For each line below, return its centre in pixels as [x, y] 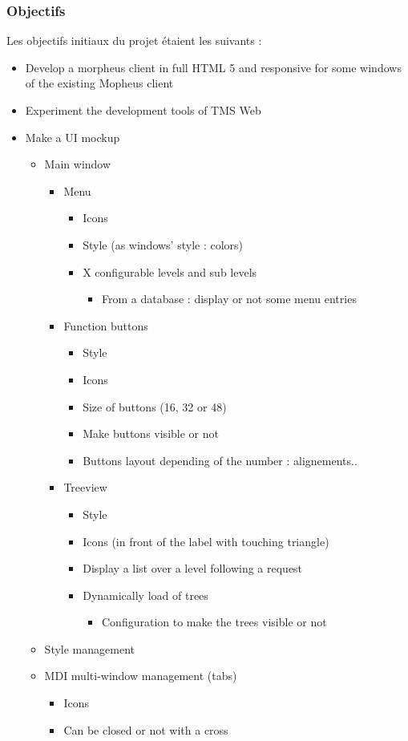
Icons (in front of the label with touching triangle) [206, 541]
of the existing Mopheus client [99, 83]
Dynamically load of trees [145, 595]
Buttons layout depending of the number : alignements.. [220, 460]
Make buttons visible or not [151, 433]
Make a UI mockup [73, 137]
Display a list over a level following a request [193, 568]
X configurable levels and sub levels [170, 271]
